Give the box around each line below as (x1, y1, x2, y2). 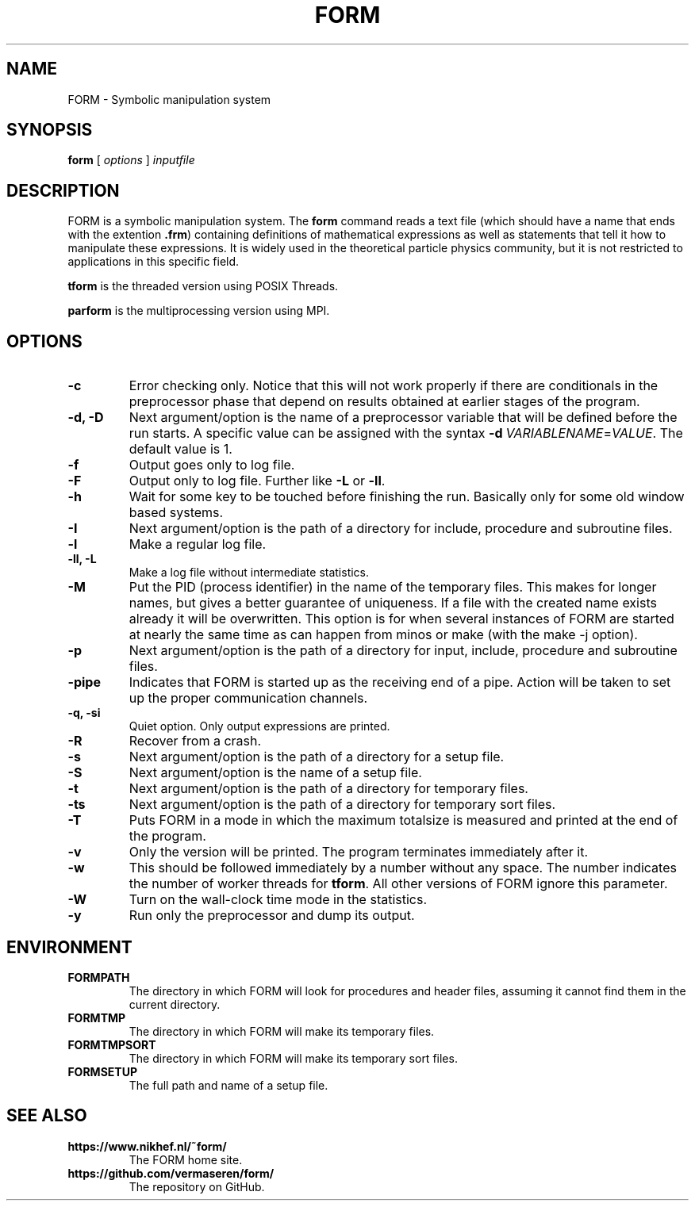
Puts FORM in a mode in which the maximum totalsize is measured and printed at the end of (129, 812, 678, 829)
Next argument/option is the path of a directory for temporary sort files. (129, 796, 556, 813)
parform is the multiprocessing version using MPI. (67, 304, 330, 318)
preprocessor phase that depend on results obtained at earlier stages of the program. (129, 393, 640, 410)
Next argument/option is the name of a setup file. (129, 764, 422, 781)
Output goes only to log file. (129, 457, 295, 473)
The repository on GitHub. (129, 1179, 265, 1194)
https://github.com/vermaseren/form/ (67, 1166, 275, 1180)
